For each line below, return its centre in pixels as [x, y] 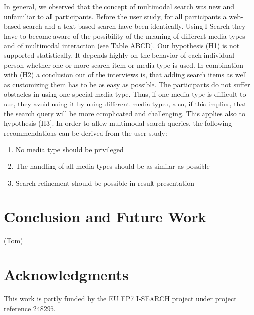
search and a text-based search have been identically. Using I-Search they [134, 26]
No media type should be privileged [70, 149]
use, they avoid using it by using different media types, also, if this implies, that [125, 103]
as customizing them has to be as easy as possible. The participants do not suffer [127, 84]
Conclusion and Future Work [105, 217]
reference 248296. [30, 308]
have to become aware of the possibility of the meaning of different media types [125, 35]
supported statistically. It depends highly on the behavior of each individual [119, 55]
